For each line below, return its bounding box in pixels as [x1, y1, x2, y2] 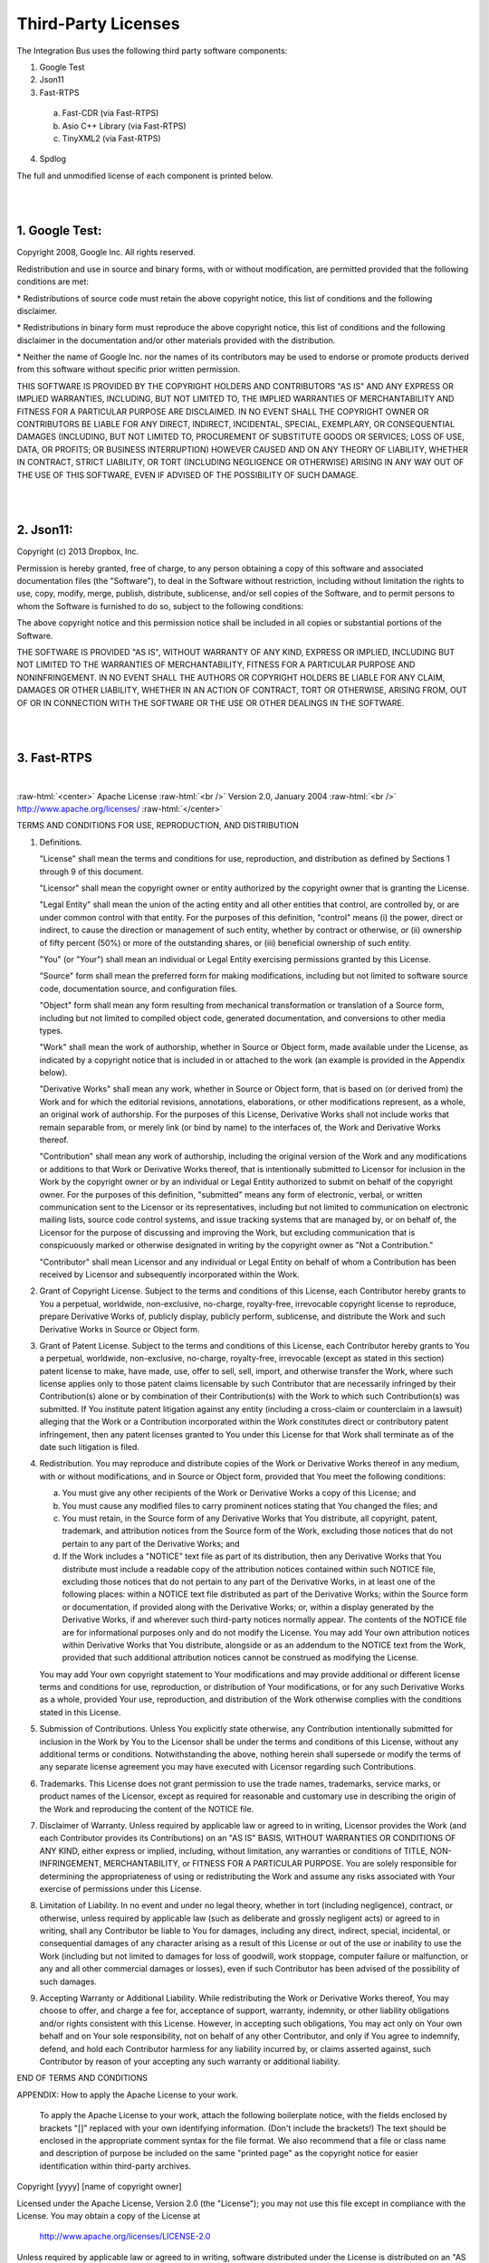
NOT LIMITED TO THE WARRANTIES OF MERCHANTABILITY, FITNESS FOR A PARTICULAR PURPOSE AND [16, 659, 416, 670]
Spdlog [39, 154, 67, 165]
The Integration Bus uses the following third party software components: [16, 45, 288, 56]
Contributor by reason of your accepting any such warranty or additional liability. [39, 2056, 340, 2067]
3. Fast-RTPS [16, 750, 92, 766]
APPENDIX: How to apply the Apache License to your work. [16, 2089, 239, 2100]
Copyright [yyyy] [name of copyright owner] [16, 2182, 182, 2192]
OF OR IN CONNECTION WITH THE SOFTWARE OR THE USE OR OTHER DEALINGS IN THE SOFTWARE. [16, 697, 405, 708]
